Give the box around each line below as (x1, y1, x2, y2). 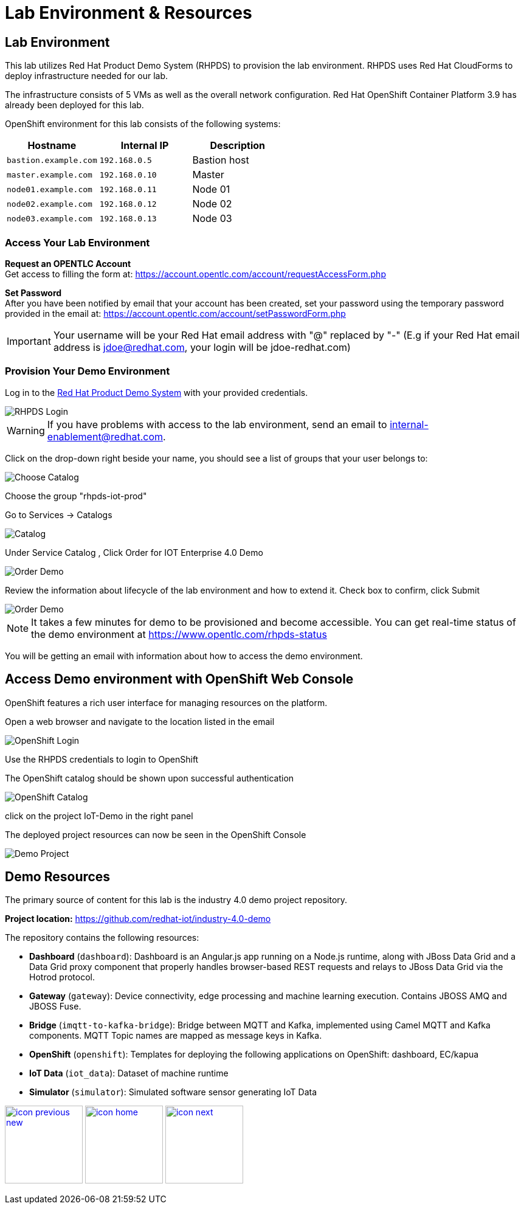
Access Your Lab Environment (5, 236, 150, 249)
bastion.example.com (7, 155, 97, 165)
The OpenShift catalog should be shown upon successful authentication (5, 772, 294, 783)
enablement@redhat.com (47, 430, 163, 443)
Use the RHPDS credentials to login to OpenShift (5, 753, 199, 764)
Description (210, 139, 265, 152)
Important (7, 334, 51, 347)
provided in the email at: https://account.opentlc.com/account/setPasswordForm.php (5, 308, 346, 319)
